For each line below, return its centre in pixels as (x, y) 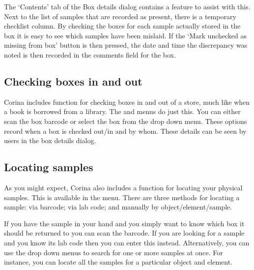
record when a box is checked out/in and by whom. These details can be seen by (125, 131)
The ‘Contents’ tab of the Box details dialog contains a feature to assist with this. (127, 6)
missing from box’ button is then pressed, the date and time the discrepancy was (126, 45)
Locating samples (49, 167)
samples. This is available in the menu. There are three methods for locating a (122, 197)
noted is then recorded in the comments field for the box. (90, 54)
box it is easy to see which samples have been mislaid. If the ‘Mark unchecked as (126, 35)
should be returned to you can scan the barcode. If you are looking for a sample (124, 233)
